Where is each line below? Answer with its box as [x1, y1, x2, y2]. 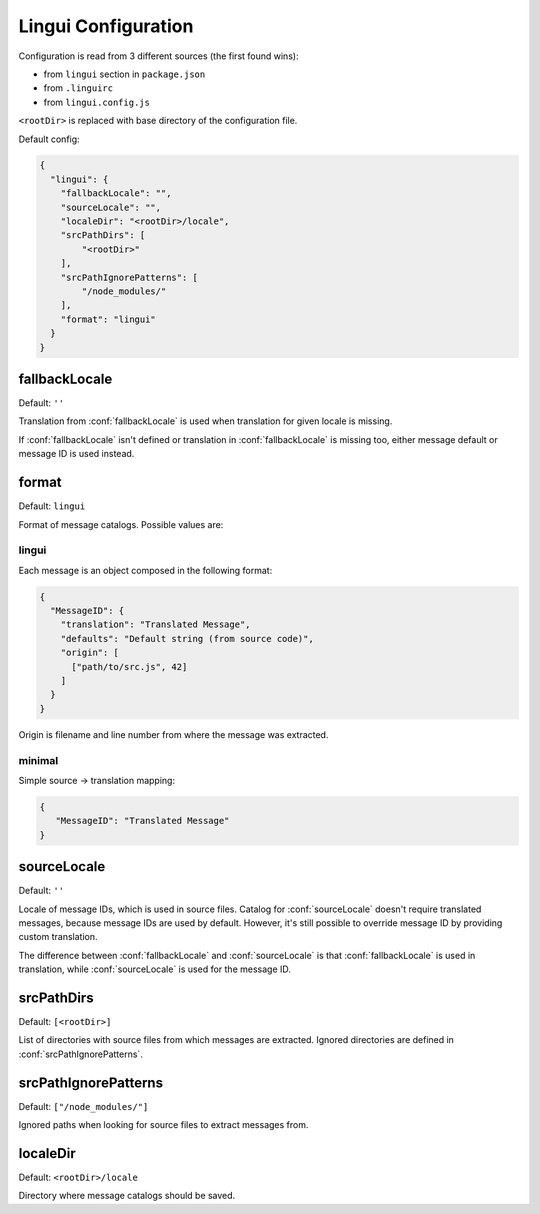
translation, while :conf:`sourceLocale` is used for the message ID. [18, 963, 292, 975]
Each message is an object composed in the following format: [18, 564, 273, 576]
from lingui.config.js [43, 96, 150, 108]
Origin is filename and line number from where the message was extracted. [18, 728, 329, 740]
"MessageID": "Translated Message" [55, 815, 230, 827]
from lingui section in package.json [43, 68, 206, 80]
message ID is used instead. [18, 448, 135, 460]
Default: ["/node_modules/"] [18, 1100, 149, 1112]
